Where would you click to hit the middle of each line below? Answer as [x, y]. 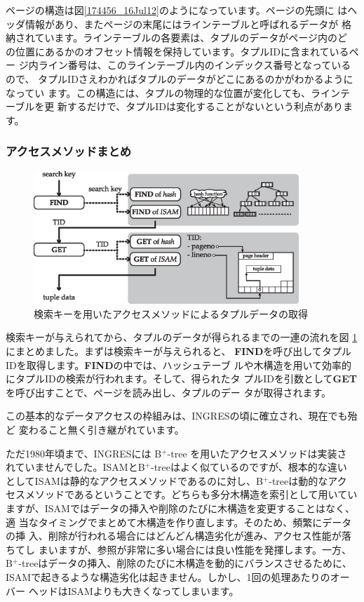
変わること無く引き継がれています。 [101, 430]
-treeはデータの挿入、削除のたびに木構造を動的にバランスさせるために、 [185, 563]
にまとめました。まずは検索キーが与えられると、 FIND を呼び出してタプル [178, 351]
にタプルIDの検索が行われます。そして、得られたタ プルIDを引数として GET [181, 379]
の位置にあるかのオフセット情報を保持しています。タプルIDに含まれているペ [182, 51]
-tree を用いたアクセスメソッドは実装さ [257, 453]
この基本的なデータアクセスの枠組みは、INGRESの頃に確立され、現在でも [177, 416]
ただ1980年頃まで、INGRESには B [84, 453]
